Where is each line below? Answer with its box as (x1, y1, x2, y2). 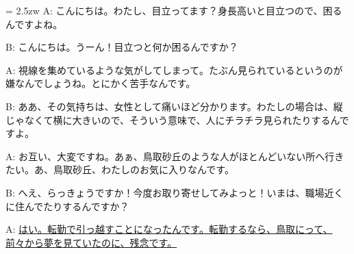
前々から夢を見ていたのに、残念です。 (5, 235, 177, 249)
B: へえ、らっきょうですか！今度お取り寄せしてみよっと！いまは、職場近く (5, 185, 344, 199)
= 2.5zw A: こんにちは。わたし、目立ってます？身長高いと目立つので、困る (5, 3, 342, 17)
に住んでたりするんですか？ (5, 199, 129, 213)
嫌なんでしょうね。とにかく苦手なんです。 (5, 76, 196, 90)
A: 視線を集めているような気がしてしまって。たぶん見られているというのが (5, 62, 343, 77)
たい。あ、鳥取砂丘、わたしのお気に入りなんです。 (5, 162, 234, 177)
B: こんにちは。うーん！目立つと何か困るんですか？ (5, 40, 238, 54)
